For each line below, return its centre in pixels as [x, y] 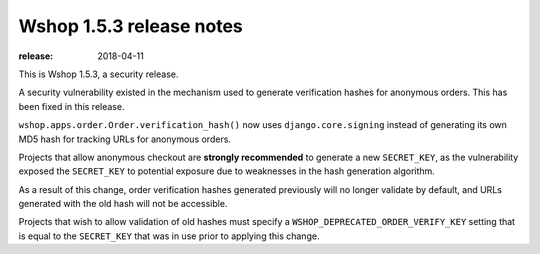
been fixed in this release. [71, 106]
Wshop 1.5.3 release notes [131, 26]
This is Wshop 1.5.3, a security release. [98, 74]
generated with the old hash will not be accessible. [123, 204]
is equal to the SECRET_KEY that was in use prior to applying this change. [169, 236]
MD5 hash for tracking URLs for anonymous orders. [125, 139]
